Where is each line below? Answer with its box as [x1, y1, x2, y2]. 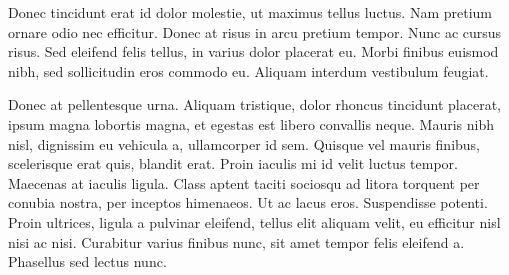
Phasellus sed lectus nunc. [8, 251, 167, 272]
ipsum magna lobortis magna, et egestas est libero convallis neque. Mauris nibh [8, 113, 494, 134]
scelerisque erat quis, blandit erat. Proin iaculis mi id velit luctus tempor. [8, 153, 458, 174]
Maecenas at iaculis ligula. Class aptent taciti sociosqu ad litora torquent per [8, 172, 480, 193]
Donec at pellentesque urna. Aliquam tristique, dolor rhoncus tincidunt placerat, [8, 94, 502, 115]
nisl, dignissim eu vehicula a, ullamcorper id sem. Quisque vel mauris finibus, [8, 133, 481, 154]
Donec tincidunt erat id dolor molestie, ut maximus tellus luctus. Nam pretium [8, 2, 493, 22]
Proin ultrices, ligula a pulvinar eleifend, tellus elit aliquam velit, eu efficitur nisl [8, 211, 501, 232]
